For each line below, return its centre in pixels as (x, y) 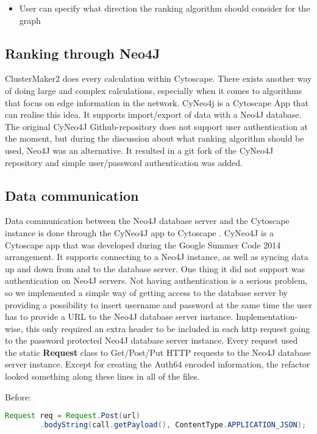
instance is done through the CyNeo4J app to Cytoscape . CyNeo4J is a (139, 232)
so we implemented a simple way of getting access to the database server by (146, 292)
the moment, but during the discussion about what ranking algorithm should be (155, 138)
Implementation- (267, 316)
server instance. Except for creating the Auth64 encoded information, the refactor (158, 364)
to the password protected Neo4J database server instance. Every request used (151, 340)
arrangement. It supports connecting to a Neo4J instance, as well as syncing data (157, 257)
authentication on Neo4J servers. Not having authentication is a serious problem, (156, 280)
